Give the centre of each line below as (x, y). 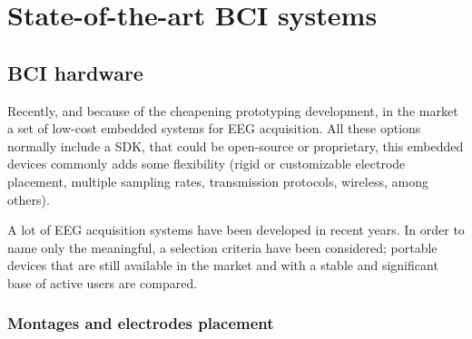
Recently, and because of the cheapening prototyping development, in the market (233, 110)
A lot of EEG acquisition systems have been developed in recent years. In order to (236, 230)
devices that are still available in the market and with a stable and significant (223, 265)
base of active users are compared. (103, 282)
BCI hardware (75, 72)
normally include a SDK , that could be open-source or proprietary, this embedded (236, 145)
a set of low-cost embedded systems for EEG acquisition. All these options (214, 128)
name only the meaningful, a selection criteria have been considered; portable (222, 247)
